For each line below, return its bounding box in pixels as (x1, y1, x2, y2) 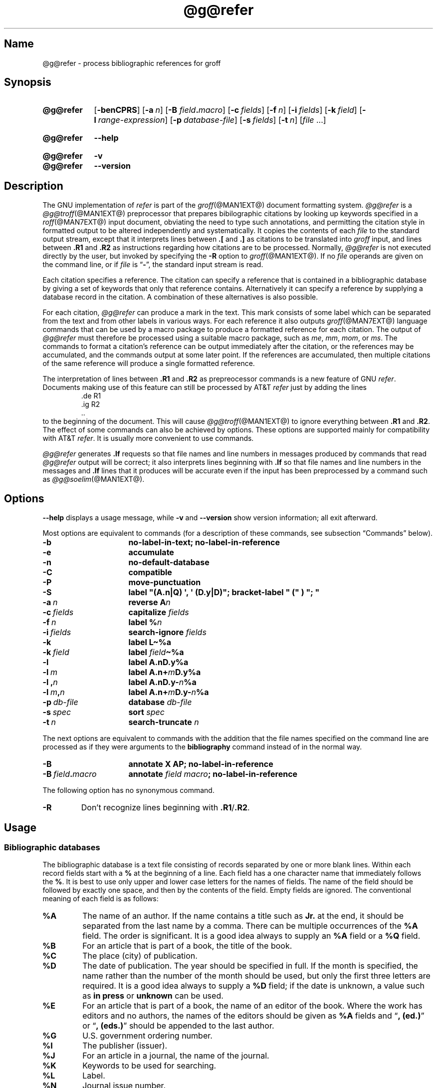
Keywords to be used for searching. (82, 1061, 217, 1071)
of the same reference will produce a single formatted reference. (42, 359, 255, 368)
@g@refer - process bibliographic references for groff (42, 58, 221, 67)
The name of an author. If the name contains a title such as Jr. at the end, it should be (82, 911, 404, 921)
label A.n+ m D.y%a (128, 667, 201, 678)
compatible (128, 567, 172, 578)
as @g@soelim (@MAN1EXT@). (42, 475, 145, 484)
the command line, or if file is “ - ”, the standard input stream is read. (42, 260, 263, 269)
